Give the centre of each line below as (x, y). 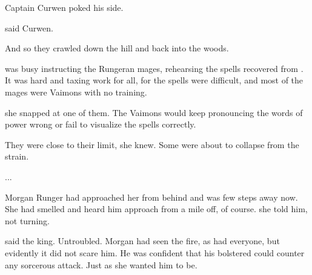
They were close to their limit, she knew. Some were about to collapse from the (152, 144)
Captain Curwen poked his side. (64, 7)
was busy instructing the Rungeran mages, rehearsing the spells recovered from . (154, 68)
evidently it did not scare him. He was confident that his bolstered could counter (155, 252)
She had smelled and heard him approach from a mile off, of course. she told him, (156, 209)
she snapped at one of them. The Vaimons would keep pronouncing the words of (154, 112)
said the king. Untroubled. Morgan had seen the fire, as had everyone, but (142, 241)
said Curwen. (29, 27)
